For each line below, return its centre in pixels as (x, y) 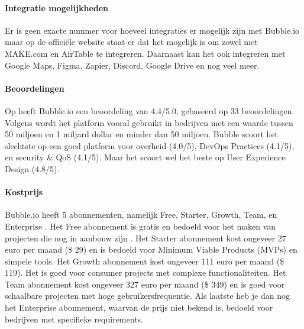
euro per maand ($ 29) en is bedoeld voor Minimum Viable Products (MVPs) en (151, 249)
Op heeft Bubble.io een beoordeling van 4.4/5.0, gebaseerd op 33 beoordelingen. (150, 110)
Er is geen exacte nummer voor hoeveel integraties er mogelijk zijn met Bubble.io (152, 30)
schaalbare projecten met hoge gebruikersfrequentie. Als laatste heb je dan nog (147, 296)
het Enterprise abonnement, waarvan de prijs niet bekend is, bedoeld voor (139, 307)
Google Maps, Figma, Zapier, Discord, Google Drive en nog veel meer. (132, 65)
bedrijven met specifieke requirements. (74, 319)
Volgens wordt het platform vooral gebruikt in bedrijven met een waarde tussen (149, 122)
